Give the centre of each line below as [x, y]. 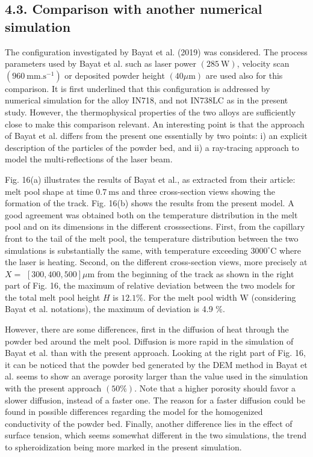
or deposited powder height [115, 75]
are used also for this [244, 75]
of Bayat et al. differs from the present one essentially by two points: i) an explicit [156, 136]
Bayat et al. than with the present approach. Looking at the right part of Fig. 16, [155, 353]
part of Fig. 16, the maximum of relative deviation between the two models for [150, 285]
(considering [274, 297]
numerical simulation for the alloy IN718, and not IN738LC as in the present [147, 100]
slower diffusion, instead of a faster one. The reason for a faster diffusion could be [155, 400]
